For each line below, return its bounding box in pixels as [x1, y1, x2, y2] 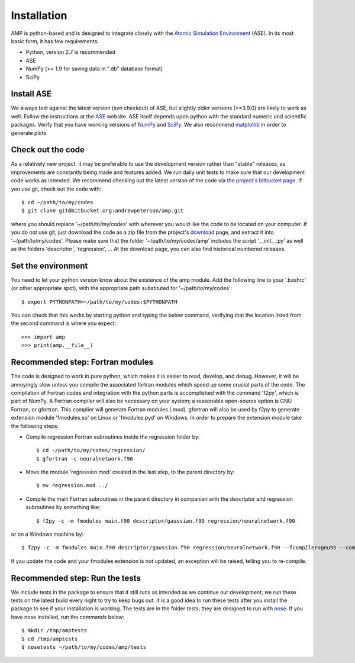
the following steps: [11, 422, 59, 429]
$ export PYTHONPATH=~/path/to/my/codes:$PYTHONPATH [21, 298, 177, 305]
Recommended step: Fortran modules [11, 357, 154, 367]
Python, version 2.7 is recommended [25, 49, 115, 56]
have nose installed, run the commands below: [11, 613, 125, 620]
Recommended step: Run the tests [11, 573, 141, 583]
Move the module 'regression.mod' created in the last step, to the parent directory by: [25, 468, 235, 476]
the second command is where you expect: [11, 320, 117, 327]
